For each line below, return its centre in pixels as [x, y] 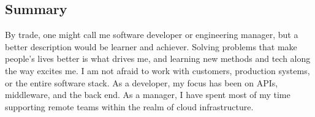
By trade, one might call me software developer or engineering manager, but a [152, 35]
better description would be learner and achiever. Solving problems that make [151, 46]
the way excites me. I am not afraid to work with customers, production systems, [157, 70]
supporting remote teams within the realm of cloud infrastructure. [129, 106]
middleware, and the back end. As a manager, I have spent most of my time [148, 95]
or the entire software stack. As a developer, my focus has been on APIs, [142, 82]
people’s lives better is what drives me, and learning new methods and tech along [158, 58]
